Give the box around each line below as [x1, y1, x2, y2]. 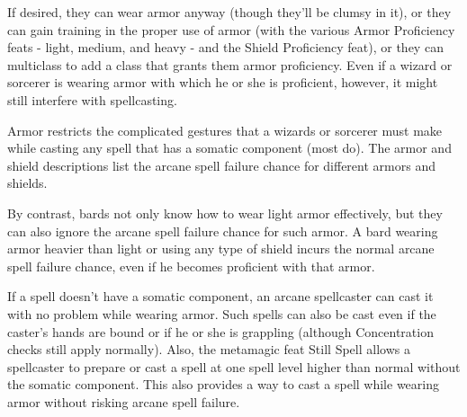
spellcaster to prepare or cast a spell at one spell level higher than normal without [7, 357, 461, 376]
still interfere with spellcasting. [7, 90, 177, 109]
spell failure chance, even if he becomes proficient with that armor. [7, 256, 375, 275]
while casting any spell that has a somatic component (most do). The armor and [7, 138, 452, 157]
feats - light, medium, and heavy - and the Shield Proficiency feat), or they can [7, 38, 444, 57]
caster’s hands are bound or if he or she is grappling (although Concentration [7, 322, 434, 341]
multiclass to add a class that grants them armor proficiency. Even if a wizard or [7, 55, 453, 74]
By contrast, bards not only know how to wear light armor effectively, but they [7, 203, 443, 222]
